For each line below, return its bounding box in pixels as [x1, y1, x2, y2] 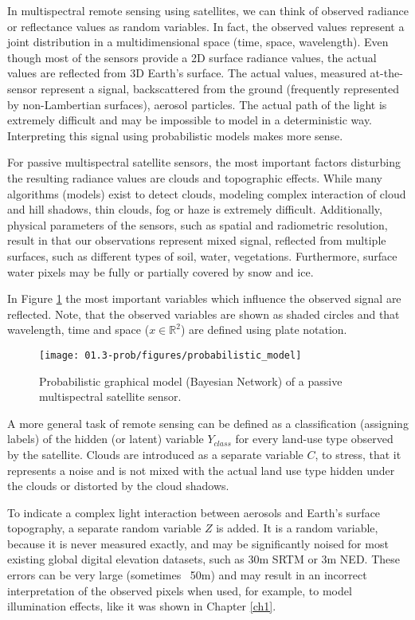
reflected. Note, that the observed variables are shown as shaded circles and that [7, 305, 400, 322]
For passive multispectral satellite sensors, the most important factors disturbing [7, 154, 401, 171]
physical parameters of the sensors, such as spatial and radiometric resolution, [7, 216, 388, 233]
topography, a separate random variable [7, 520, 202, 536]
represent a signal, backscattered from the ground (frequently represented [41, 80, 399, 96]
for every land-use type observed [235, 430, 393, 447]
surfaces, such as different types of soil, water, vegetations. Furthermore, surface [7, 247, 397, 264]
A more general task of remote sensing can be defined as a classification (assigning [7, 414, 409, 431]
